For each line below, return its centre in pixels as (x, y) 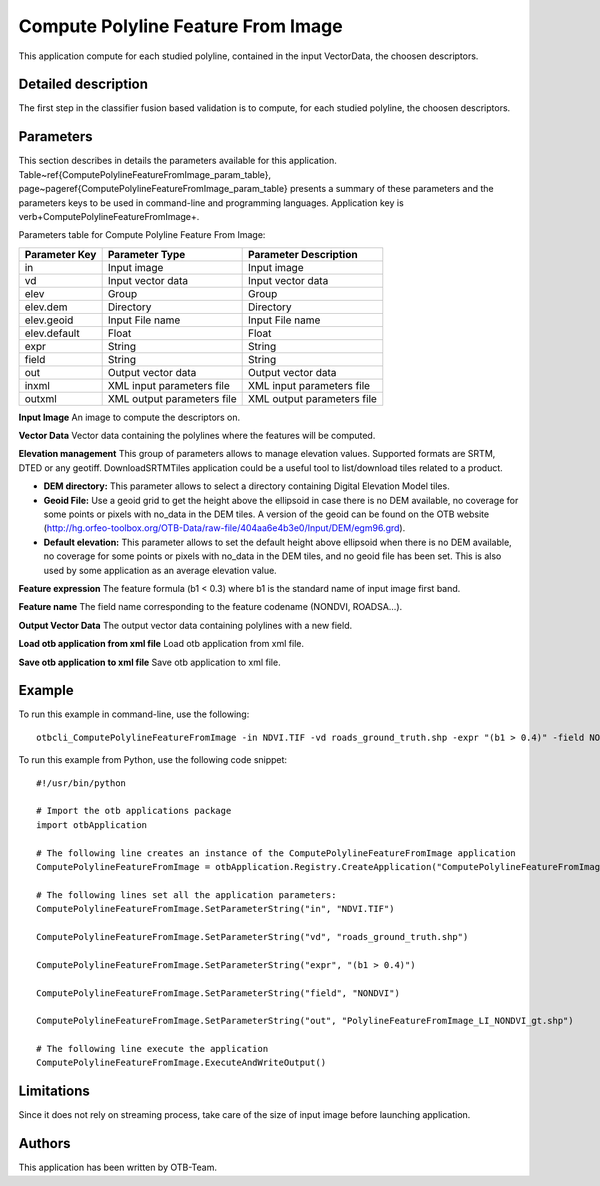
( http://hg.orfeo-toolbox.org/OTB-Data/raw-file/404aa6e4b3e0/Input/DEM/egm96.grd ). (224, 528)
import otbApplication (92, 824)
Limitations (54, 1091)
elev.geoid (49, 320)
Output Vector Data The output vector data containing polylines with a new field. (185, 625)
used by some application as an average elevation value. (160, 570)
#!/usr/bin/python (81, 783)
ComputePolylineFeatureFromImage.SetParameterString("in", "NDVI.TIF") (215, 909)
